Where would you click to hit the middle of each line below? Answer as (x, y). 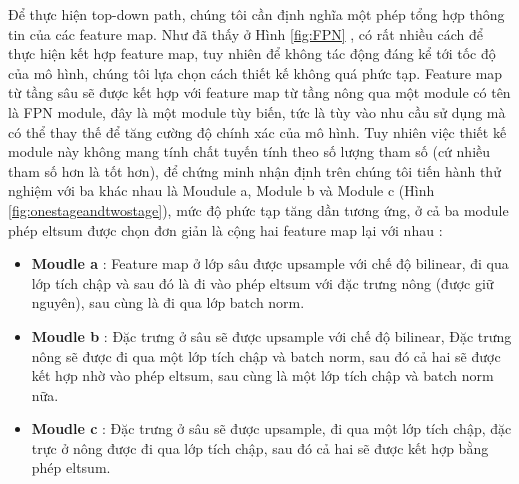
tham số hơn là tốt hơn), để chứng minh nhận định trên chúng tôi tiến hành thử (254, 170)
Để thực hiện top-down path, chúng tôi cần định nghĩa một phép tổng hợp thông (256, 14)
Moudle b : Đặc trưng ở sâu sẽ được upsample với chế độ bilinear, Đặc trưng (271, 335)
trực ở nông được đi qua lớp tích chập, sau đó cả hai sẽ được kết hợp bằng (260, 447)
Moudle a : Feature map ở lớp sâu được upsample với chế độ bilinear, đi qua (270, 263)
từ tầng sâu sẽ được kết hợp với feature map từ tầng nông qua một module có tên (259, 92)
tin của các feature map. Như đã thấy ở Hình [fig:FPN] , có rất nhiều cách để (245, 33)
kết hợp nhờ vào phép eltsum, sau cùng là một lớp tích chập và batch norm (262, 375)
